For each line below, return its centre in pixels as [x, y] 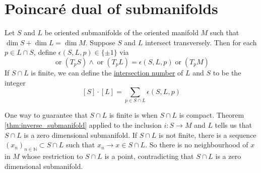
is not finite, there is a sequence [208, 135]
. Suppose [100, 42]
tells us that [233, 125]
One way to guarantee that [46, 115]
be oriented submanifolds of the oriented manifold [121, 32]
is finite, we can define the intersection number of [107, 72]
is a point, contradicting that [149, 156]
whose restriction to [52, 156]
